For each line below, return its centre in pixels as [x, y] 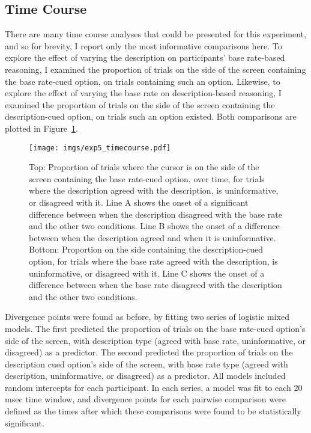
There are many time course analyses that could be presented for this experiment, [155, 34]
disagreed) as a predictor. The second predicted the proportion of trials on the [149, 352]
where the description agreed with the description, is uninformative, [154, 190]
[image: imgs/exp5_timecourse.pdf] [100, 148]
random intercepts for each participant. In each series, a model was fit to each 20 [154, 387]
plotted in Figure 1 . [41, 128]
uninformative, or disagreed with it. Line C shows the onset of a [147, 273]
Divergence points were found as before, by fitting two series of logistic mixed [147, 317]
